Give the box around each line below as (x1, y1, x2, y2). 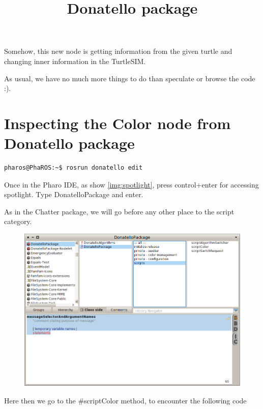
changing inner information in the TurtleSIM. (4, 55, 146, 66)
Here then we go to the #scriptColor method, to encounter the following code (4, 395, 247, 405)
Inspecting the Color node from (4, 112, 231, 133)
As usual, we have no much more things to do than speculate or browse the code (4, 73, 255, 83)
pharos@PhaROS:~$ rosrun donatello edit (4, 164, 143, 172)
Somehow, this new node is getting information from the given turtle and (4, 46, 232, 56)
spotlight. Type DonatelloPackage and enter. (4, 189, 143, 200)
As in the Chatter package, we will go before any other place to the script (4, 206, 235, 216)
